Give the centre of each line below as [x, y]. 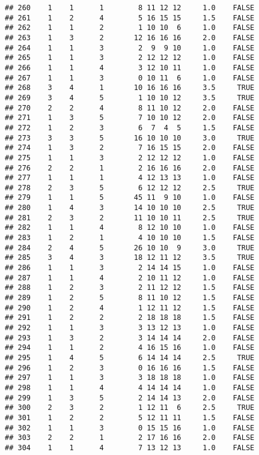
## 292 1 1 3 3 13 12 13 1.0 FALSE [130, 328]
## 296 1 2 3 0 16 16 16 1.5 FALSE [130, 368]
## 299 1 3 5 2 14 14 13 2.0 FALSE [130, 398]
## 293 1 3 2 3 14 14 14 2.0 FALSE [130, 338]
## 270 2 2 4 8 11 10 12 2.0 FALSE [130, 108]
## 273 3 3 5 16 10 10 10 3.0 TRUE [130, 138]
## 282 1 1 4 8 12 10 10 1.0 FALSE [130, 228]
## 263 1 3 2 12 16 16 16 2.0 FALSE [130, 38]
